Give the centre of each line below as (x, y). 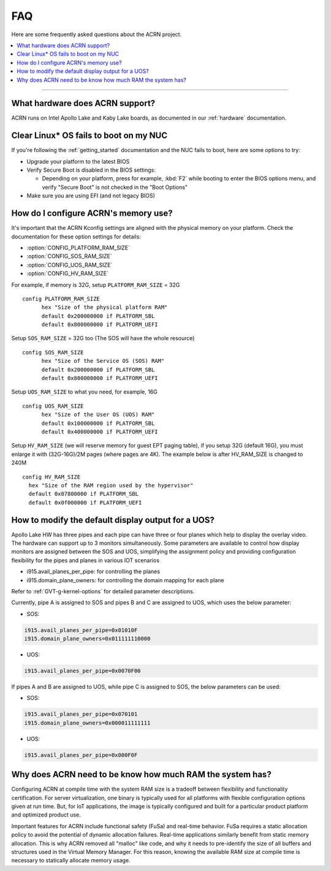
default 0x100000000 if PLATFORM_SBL (98, 423)
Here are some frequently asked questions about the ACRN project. (97, 34)
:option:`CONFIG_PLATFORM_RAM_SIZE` (78, 248)
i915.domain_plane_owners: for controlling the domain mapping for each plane (125, 580)
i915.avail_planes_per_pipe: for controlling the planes (93, 572)
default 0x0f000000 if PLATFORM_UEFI (85, 502)
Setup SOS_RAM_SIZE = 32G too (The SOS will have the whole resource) (103, 338)
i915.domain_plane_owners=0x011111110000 (87, 639)
